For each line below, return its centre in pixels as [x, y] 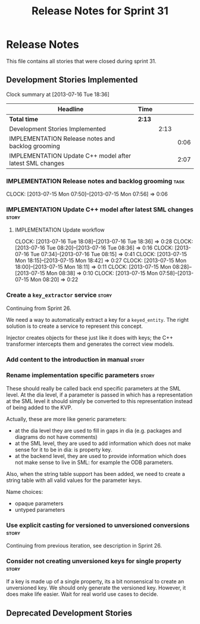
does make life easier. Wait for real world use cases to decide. [82, 594]
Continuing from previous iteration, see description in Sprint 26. [84, 546]
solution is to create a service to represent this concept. [75, 326]
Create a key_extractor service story [59, 295]
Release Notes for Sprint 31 [100, 11]
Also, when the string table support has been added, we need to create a [96, 474]
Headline [71, 109]
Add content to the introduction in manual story [75, 359]
